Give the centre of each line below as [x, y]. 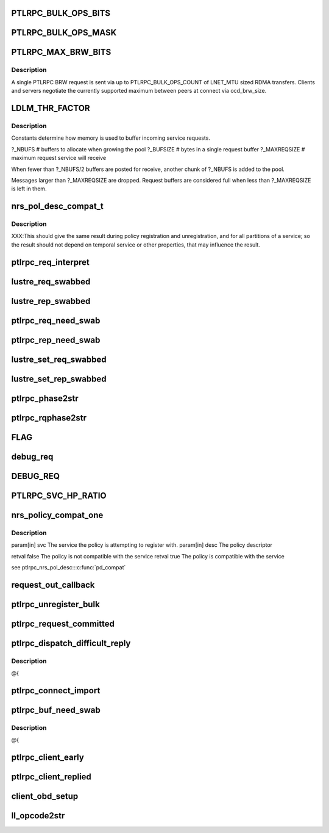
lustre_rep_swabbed [51, 301]
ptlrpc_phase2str [45, 398]
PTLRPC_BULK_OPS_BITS [61, 13]
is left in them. [29, 189]
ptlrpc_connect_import [56, 691]
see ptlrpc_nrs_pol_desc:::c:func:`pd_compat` [69, 567]
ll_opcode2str [38, 816]
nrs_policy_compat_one [57, 515]
